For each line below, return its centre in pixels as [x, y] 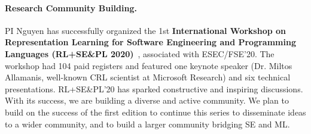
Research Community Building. [71, 7]
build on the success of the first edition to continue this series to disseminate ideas [155, 112]
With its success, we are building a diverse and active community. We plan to [147, 100]
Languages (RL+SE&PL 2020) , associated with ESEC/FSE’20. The [140, 53]
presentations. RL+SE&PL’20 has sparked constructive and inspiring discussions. [154, 88]
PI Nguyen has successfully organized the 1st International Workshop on [145, 30]
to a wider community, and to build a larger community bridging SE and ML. [147, 124]
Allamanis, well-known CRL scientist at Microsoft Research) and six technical [148, 77]
